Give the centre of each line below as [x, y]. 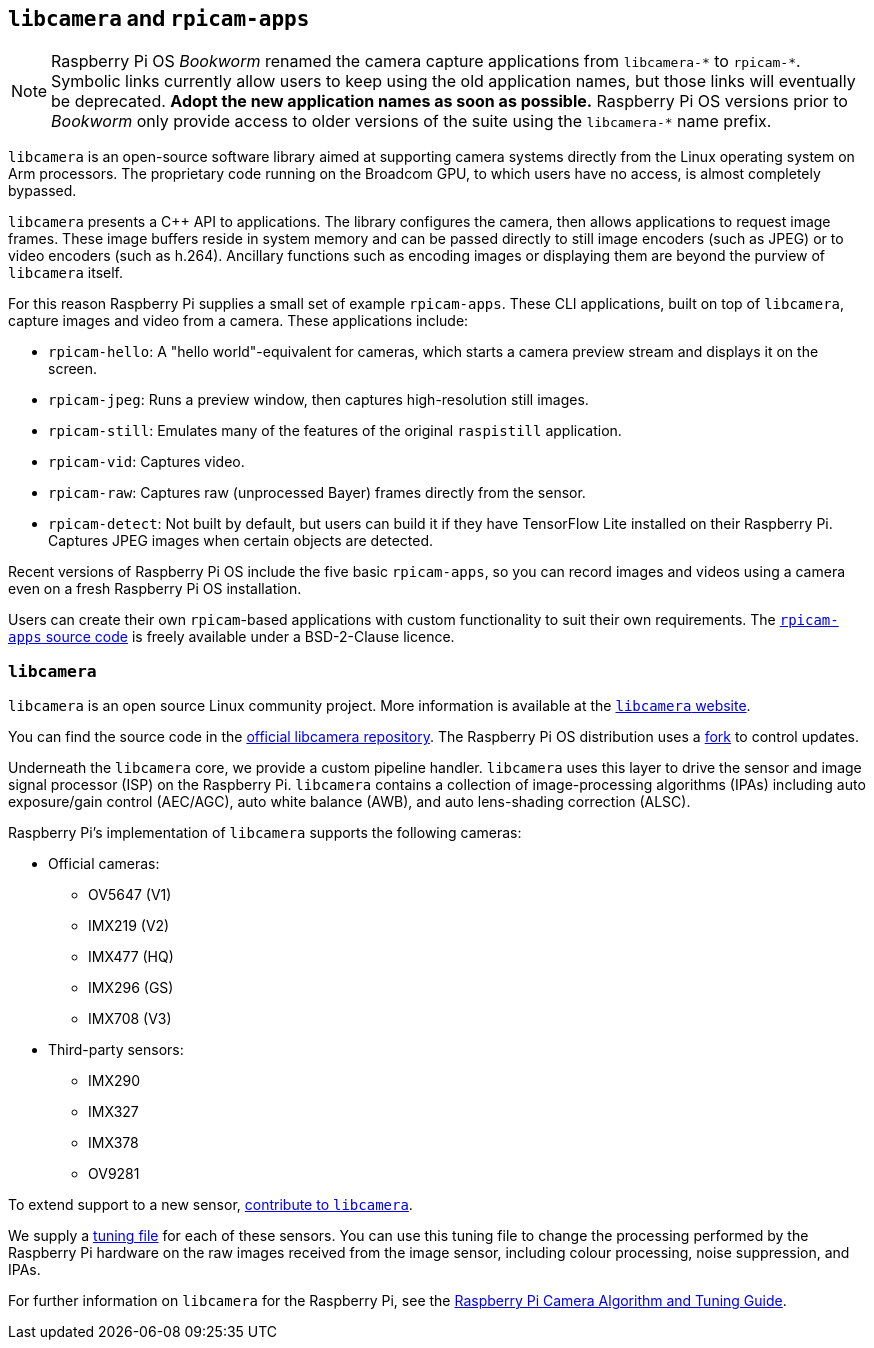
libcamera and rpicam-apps [159, 18]
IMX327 [113, 1112]
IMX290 [114, 1081]
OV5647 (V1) [130, 895]
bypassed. [42, 191]
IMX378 [113, 1143]
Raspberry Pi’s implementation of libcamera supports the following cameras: [265, 833]
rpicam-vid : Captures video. [146, 462]
